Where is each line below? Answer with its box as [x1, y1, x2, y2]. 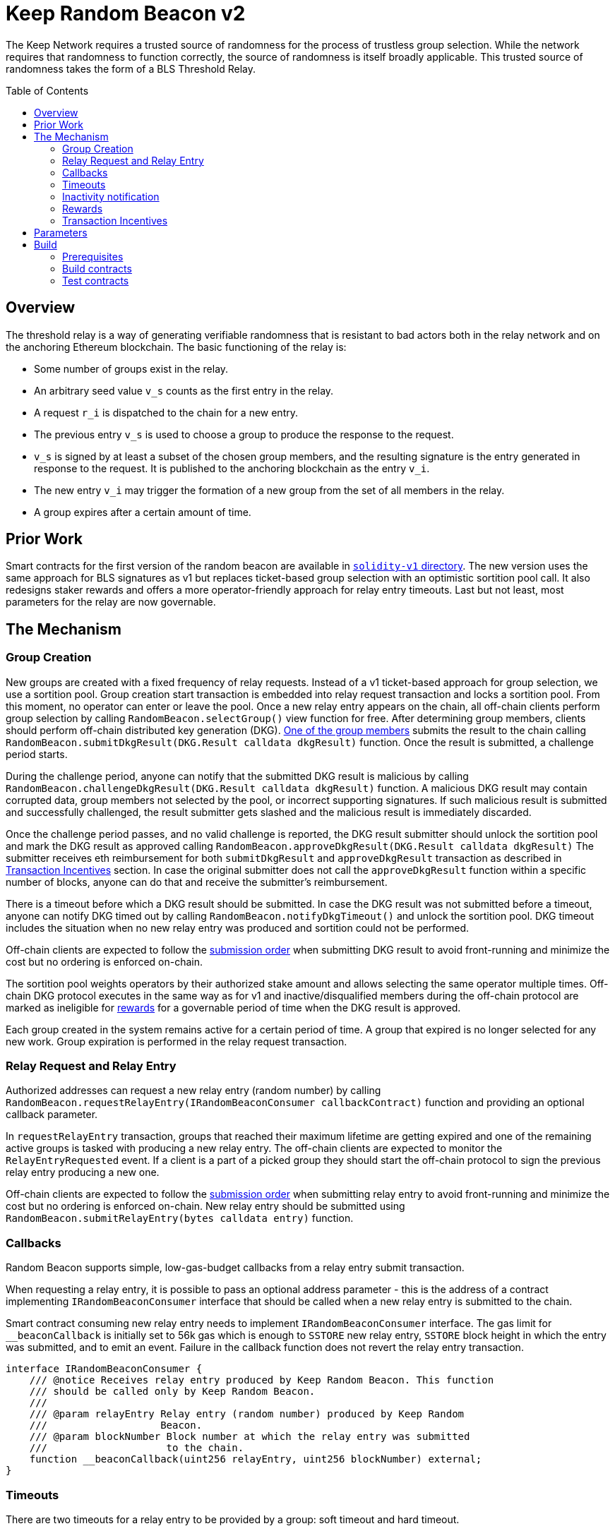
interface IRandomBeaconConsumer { [6, 1363, 203, 1375]
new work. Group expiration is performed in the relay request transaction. [6, 1035, 347, 1047]
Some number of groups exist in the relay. [34, 362, 229, 375]
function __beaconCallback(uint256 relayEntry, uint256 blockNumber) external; [29, 1453, 482, 1465]
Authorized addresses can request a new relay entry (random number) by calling [6, 1084, 381, 1097]
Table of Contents [6, 84, 89, 97]
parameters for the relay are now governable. [6, 596, 216, 608]
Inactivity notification [62, 190, 160, 203]
